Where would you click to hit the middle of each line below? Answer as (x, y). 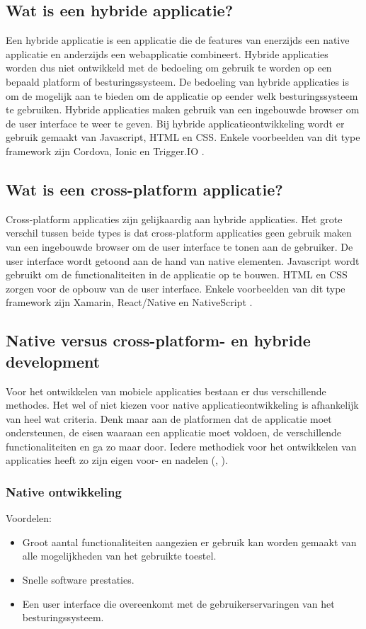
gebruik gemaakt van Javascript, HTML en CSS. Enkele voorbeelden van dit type (183, 137)
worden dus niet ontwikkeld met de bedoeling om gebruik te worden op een (169, 68)
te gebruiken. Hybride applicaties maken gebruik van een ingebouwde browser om (183, 109)
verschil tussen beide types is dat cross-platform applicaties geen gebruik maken (179, 233)
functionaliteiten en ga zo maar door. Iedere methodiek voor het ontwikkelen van (181, 446)
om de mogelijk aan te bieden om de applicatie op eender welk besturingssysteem (182, 95)
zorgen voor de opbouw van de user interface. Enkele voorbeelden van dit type (176, 288)
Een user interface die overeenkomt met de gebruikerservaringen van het (178, 603)
